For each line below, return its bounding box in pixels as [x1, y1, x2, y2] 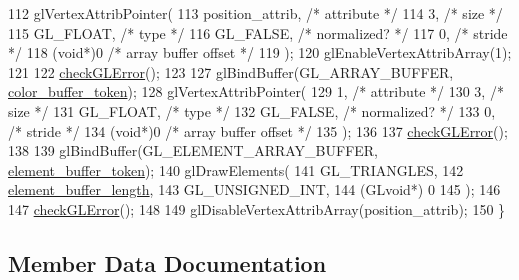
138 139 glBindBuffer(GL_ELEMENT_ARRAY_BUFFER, [8, 140, 379, 161]
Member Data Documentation [8, 247, 327, 278]
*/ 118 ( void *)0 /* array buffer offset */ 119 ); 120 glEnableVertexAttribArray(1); [8, 42, 512, 63]
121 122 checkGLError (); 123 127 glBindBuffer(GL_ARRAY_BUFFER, [8, 61, 454, 82]
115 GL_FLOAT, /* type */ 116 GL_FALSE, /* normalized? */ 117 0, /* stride [8, 22, 508, 43]
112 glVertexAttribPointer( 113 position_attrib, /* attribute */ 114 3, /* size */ [8, 3, 503, 23]
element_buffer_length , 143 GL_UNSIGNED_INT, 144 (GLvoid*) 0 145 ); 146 [8, 179, 501, 200]
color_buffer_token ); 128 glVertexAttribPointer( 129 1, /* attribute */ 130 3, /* [8, 81, 504, 102]
